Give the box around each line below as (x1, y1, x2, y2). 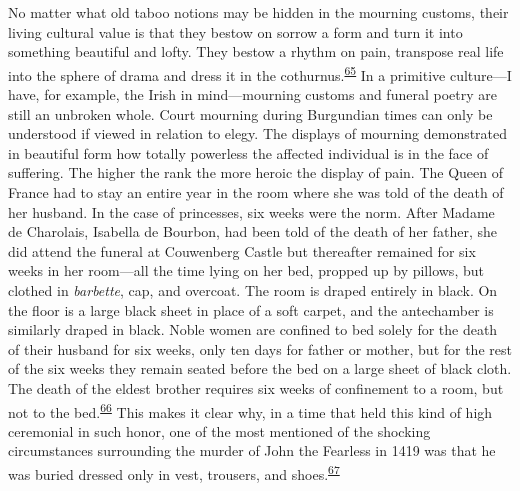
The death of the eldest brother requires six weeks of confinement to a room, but (8, 377, 504, 398)
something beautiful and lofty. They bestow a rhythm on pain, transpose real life (8, 41, 504, 62)
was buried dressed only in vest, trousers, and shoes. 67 (8, 460, 340, 484)
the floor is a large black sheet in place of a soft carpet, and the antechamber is (8, 299, 494, 320)
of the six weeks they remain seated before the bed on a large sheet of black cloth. (8, 358, 512, 379)
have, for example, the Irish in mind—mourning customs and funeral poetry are (8, 84, 497, 105)
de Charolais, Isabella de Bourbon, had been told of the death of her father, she (8, 221, 498, 242)
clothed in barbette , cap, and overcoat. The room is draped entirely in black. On (8, 279, 498, 300)
